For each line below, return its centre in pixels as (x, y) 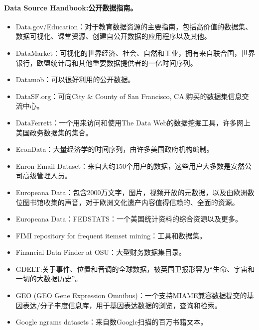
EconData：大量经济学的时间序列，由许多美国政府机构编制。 (115, 149)
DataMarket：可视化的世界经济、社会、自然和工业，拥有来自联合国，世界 (135, 53)
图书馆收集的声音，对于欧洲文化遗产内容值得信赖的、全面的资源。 (131, 202)
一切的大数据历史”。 (49, 278)
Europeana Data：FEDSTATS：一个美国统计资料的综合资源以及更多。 (129, 219)
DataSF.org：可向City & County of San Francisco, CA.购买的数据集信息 (129, 96)
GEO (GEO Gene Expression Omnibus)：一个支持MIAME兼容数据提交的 (131, 295)
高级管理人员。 (47, 175)
